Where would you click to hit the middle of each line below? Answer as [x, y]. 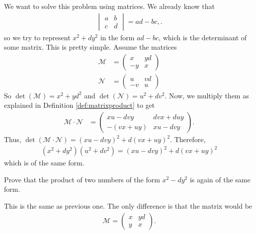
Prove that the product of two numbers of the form [82, 179]
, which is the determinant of [203, 37]
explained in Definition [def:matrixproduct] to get [80, 105]
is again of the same [220, 179]
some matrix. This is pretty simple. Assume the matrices [90, 47]
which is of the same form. [44, 163]
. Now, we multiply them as [207, 95]
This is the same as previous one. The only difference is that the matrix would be [128, 206]
